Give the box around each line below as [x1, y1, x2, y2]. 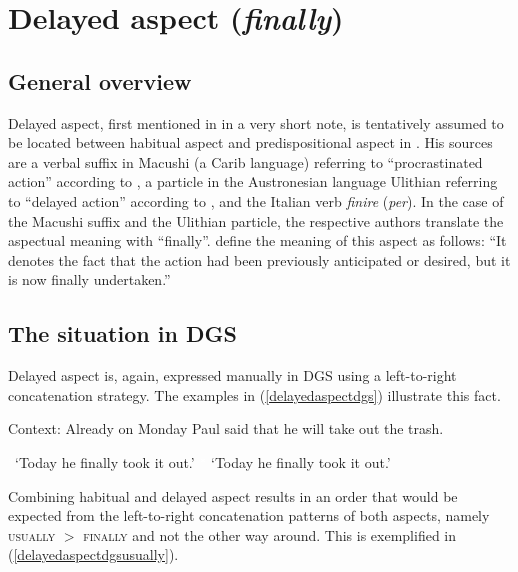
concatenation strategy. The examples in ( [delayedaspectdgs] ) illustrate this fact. [8, 384, 501, 405]
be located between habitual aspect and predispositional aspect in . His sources [8, 132, 493, 153]
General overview [8, 65, 192, 96]
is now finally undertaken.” [8, 269, 171, 290]
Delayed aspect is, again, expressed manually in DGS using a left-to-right [8, 365, 457, 386]
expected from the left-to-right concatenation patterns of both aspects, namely [8, 505, 490, 526]
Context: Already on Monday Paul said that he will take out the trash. [8, 418, 444, 439]
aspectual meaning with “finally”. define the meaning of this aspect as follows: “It [8, 230, 507, 251]
